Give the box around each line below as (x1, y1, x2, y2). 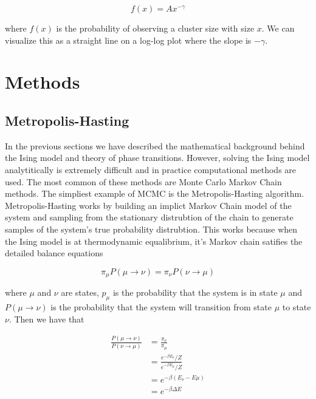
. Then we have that (9, 312, 84, 325)
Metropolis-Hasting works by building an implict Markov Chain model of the (5, 199, 292, 211)
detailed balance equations (5, 247, 103, 259)
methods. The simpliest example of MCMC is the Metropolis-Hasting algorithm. (5, 187, 304, 200)
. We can (261, 22, 295, 34)
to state (282, 300, 311, 313)
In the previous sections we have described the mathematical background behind (5, 139, 305, 152)
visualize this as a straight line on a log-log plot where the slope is (5, 33, 252, 46)
